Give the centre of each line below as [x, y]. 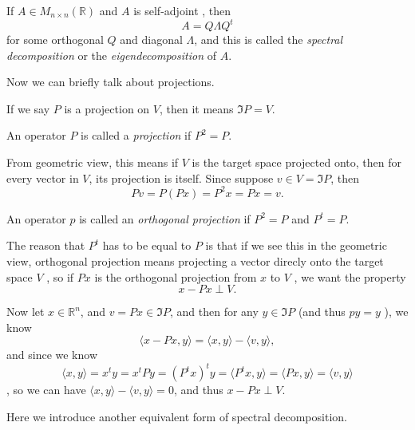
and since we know [52, 355]
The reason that [46, 245]
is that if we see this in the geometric [296, 245]
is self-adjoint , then [182, 10]
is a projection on [107, 108]
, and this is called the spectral [269, 39]
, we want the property [350, 276]
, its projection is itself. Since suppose [181, 178]
